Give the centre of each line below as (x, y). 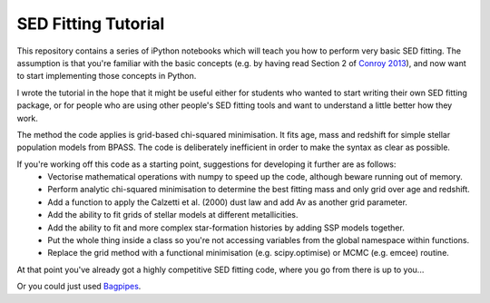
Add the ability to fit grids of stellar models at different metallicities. (173, 215)
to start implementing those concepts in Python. (107, 76)
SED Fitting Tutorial (91, 24)
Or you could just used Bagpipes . (79, 287)
